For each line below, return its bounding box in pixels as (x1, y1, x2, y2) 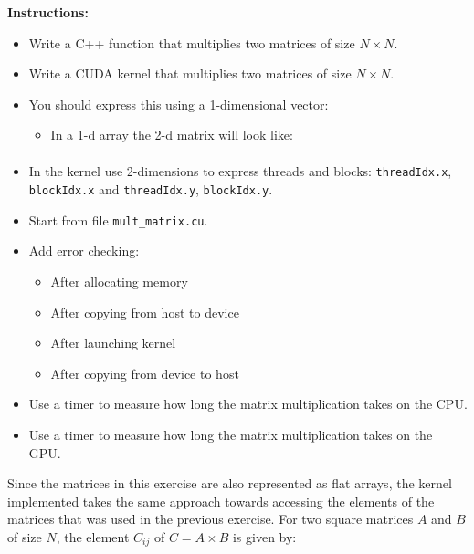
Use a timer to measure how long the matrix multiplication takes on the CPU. (28, 394, 468, 413)
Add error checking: (28, 241, 140, 260)
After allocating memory (50, 272, 188, 291)
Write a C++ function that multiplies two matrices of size (28, 33, 355, 52)
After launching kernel (50, 333, 176, 352)
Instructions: (7, 3, 89, 21)
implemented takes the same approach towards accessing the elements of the (7, 491, 435, 510)
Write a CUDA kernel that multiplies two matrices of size (28, 64, 352, 83)
